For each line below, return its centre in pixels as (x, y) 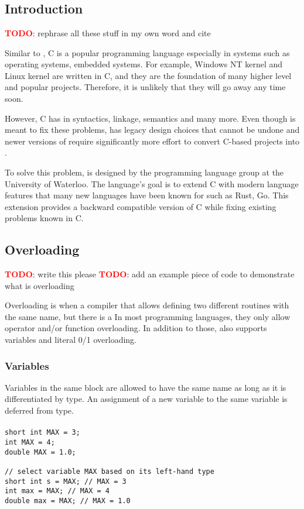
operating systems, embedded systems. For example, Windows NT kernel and (144, 64)
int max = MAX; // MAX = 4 (57, 491)
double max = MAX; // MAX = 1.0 (68, 501)
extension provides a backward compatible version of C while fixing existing (141, 206)
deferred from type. (39, 410)
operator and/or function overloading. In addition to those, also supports (136, 328)
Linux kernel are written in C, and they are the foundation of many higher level (148, 75)
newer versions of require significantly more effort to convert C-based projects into (152, 141)
